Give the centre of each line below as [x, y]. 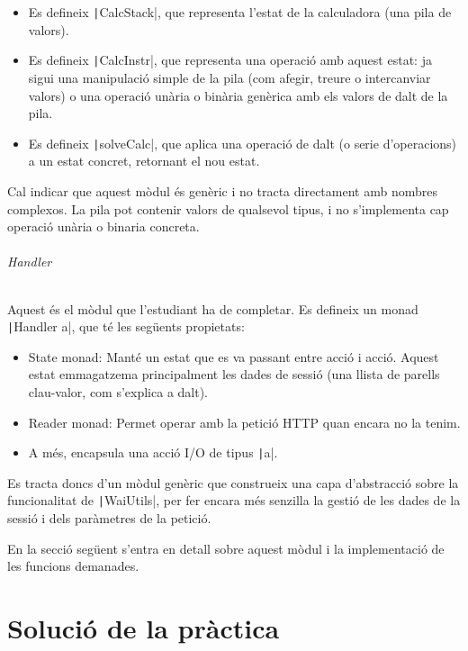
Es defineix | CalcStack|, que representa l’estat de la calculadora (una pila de [240, 12]
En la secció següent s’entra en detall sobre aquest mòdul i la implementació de [226, 548]
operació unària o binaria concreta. [103, 226]
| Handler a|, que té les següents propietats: [126, 326]
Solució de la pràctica [144, 628]
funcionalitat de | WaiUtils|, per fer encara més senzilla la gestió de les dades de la [234, 500]
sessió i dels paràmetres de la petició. [109, 518]
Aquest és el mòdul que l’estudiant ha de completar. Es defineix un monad [213, 308]
